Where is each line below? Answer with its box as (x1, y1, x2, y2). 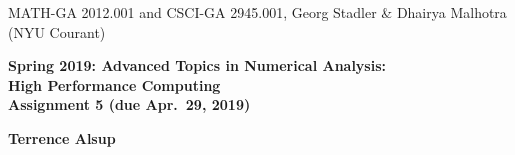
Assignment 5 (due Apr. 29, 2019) (8, 94, 251, 115)
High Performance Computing (8, 74, 221, 95)
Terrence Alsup (8, 127, 116, 148)
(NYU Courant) (8, 21, 106, 42)
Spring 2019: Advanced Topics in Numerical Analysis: (8, 55, 387, 76)
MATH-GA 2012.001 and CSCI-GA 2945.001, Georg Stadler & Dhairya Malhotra (8, 2, 507, 22)
